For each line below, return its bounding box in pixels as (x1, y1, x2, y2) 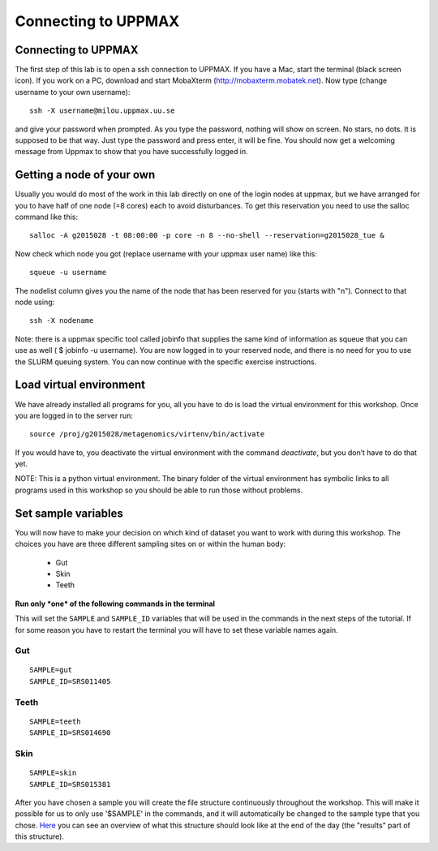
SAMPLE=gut (29, 665, 73, 675)
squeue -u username (29, 268, 107, 277)
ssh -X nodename (29, 316, 94, 325)
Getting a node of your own (15, 168, 156, 182)
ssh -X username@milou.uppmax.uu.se (29, 106, 175, 115)
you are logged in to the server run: (15, 410, 134, 420)
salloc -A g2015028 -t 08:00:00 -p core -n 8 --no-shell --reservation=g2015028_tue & (29, 231, 384, 240)
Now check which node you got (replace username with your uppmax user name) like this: (15, 248, 318, 259)
